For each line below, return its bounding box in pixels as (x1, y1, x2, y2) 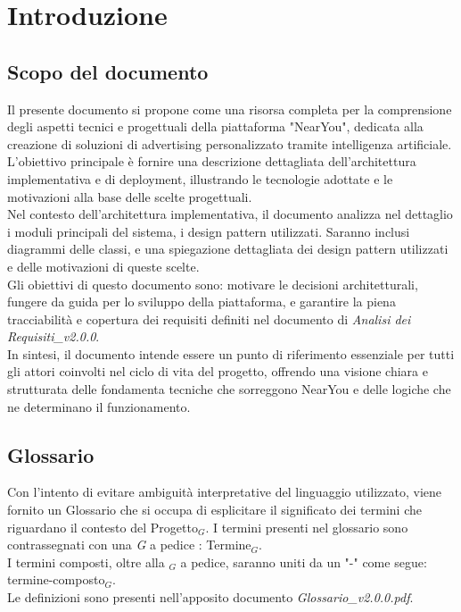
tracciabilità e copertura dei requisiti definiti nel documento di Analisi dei (7, 309, 411, 328)
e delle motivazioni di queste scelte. (7, 256, 200, 275)
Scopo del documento (7, 57, 209, 85)
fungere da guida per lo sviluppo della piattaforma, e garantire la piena (7, 292, 396, 311)
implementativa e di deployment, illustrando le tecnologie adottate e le (7, 169, 393, 188)
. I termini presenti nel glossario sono (205, 517, 408, 536)
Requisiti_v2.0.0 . (7, 327, 100, 346)
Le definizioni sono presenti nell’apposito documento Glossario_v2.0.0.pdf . (7, 588, 414, 607)
